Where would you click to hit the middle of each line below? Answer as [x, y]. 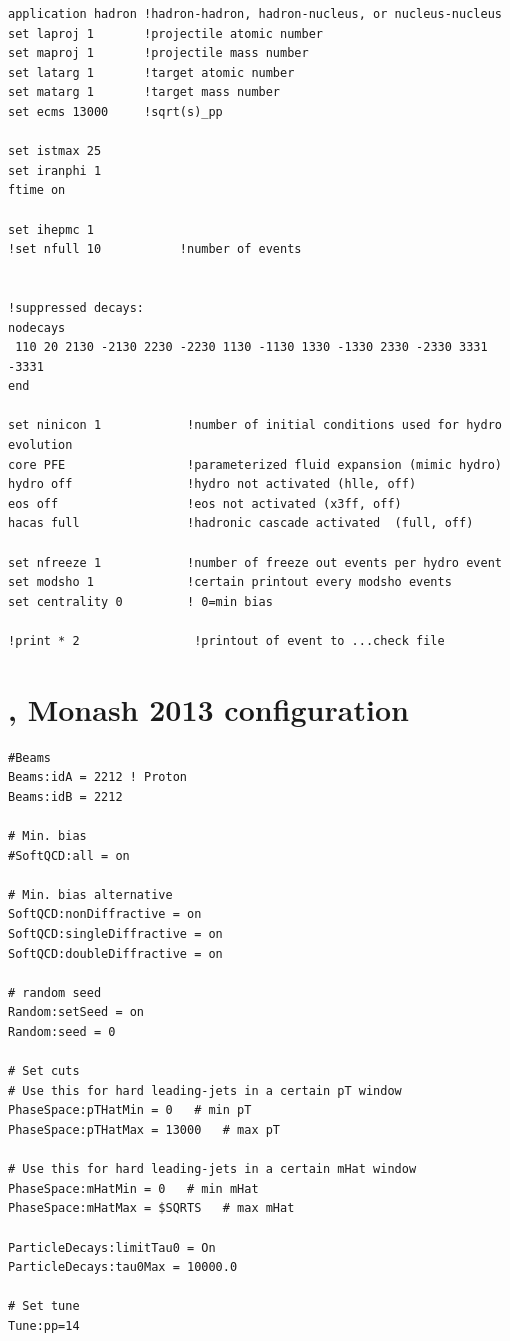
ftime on [37, 190]
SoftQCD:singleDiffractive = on [115, 934]
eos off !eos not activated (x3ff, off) [205, 503]
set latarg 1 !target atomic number [151, 72]
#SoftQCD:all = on [69, 855]
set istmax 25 [55, 151]
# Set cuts [44, 1071]
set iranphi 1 [55, 170]
